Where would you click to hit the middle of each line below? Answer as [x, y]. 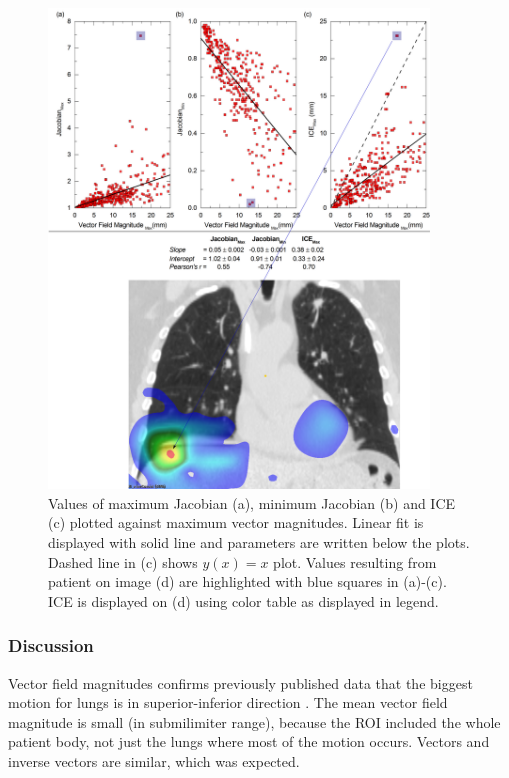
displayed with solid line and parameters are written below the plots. [259, 542]
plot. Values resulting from [355, 561]
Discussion [51, 645]
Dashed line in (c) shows [123, 561]
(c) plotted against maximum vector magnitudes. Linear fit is [236, 522]
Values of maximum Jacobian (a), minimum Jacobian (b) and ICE [252, 502]
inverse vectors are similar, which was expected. [154, 760]
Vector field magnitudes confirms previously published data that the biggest [240, 682]
